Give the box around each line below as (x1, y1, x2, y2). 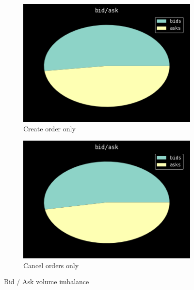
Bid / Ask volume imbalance (4, 276, 89, 287)
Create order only (23, 124, 76, 134)
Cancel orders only (23, 260, 79, 270)
